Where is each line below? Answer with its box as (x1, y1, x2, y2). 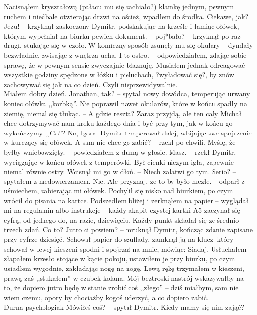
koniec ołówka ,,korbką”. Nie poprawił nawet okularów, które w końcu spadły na (4, 98, 247, 108)
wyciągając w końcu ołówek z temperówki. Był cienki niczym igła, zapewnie (4, 156, 234, 167)
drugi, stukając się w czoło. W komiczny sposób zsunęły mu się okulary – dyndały (4, 40, 253, 50)
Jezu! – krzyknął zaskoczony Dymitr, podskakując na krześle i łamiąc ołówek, (4, 21, 239, 31)
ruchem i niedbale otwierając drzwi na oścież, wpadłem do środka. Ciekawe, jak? (4, 11, 249, 21)
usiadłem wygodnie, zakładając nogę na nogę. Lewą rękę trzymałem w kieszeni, (4, 263, 244, 273)
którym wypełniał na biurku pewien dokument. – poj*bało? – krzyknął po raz (4, 30, 241, 41)
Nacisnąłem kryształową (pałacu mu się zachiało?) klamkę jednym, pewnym (4, 1, 234, 11)
